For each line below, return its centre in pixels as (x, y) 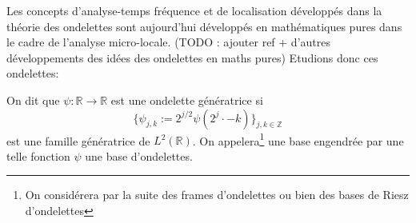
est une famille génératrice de (78, 140)
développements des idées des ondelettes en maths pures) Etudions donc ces (192, 57)
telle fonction (38, 155)
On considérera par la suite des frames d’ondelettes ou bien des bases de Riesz (217, 195)
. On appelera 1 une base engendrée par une (298, 139)
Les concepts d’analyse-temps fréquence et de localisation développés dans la (194, 10)
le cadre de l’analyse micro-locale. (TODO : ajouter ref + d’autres (168, 42)
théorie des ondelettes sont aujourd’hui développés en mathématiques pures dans (204, 26)
